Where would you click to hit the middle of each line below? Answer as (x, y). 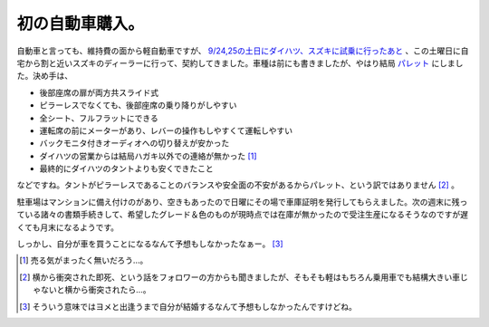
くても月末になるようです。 (68, 227)
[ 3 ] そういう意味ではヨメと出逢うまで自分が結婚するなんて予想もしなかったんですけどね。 (188, 306)
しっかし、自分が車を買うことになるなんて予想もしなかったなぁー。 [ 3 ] (150, 244)
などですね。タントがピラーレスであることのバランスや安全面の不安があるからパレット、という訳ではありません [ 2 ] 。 (238, 185)
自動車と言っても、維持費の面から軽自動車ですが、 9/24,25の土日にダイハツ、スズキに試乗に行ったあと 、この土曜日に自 (243, 51)
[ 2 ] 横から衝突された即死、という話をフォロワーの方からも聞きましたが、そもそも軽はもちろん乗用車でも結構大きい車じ (244, 277)
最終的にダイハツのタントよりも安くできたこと (127, 168)
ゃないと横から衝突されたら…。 (92, 290)
